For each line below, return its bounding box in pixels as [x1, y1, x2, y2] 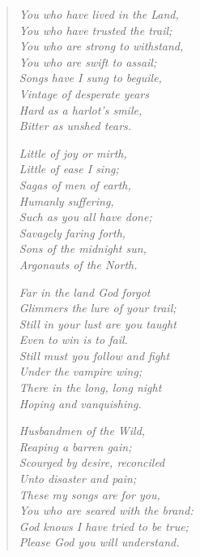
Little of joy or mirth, [19, 144, 127, 161]
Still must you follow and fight [19, 346, 170, 363]
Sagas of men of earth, [19, 176, 131, 193]
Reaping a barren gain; [19, 437, 132, 455]
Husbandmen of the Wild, [19, 422, 146, 439]
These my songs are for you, [19, 485, 160, 503]
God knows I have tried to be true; [19, 517, 189, 534]
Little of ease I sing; [19, 160, 119, 177]
